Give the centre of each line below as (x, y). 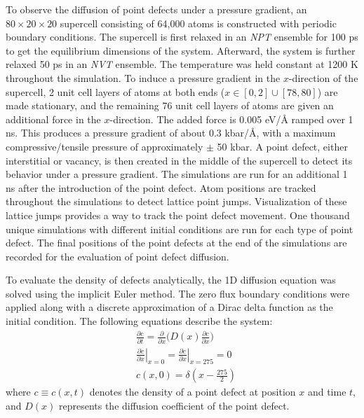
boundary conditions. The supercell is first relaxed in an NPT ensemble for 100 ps (182, 37)
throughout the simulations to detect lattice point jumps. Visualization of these (176, 201)
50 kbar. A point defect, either (282, 146)
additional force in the (53, 119)
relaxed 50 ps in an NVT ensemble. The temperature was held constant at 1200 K (182, 64)
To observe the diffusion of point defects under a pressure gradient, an (156, 9)
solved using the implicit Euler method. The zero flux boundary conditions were (178, 293)
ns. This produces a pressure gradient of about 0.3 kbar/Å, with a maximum (171, 133)
